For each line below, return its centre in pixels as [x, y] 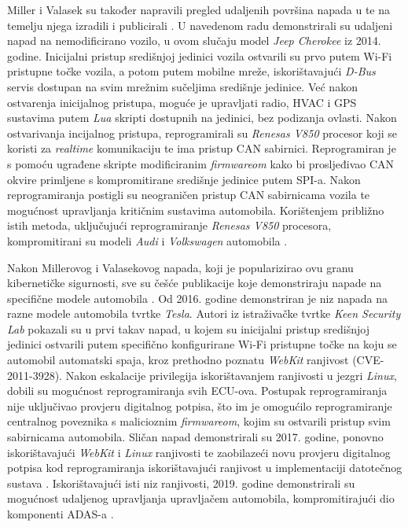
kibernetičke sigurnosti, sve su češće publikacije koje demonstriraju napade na [195, 283]
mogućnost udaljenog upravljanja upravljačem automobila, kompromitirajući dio [201, 498]
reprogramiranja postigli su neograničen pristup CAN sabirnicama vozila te [189, 195]
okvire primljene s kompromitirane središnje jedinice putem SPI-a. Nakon [184, 179]
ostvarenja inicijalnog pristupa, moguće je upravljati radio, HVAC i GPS [182, 102]
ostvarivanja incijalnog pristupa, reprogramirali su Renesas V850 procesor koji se [202, 133]
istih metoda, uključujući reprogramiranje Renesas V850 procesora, [169, 225]
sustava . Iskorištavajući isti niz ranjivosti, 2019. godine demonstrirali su [181, 483]
